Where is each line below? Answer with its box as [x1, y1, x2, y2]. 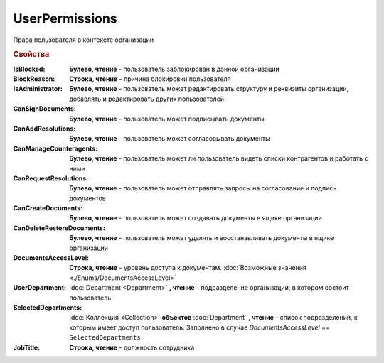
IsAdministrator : [13, 85, 63, 93]
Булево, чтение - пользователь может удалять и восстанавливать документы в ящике [69, 234, 334, 242]
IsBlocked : [13, 65, 46, 73]
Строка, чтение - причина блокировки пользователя [69, 75, 231, 83]
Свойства [13, 50, 50, 60]
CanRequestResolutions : [13, 174, 89, 183]
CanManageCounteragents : [13, 144, 98, 153]
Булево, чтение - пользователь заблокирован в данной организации [69, 65, 280, 73]
